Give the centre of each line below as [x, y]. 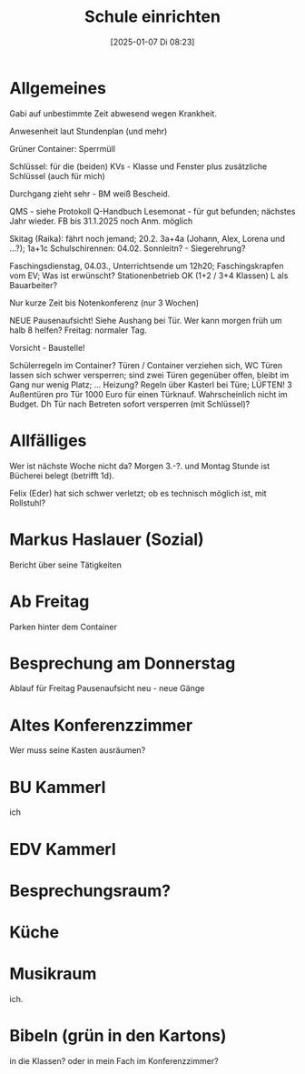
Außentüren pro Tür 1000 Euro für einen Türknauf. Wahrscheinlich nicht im [148, 394]
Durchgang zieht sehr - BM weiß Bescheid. [90, 194]
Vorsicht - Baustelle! [47, 347]
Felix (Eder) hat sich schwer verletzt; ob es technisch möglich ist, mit [138, 493]
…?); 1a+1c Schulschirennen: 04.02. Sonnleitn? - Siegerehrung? [128, 248]
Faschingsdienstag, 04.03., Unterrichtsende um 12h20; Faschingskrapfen [147, 266]
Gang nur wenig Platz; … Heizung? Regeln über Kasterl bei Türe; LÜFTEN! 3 [151, 385]
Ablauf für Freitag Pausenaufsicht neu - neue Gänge [107, 688]
